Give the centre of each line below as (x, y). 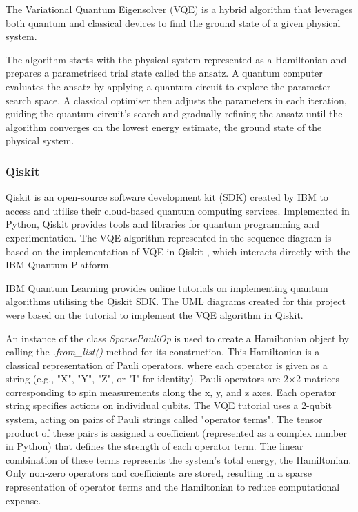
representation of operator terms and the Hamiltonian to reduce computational (173, 487)
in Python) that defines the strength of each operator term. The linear (155, 446)
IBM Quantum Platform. (59, 265)
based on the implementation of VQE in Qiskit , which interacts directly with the (178, 251)
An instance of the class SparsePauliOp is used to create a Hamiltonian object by (177, 338)
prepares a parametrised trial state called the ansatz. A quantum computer (164, 73)
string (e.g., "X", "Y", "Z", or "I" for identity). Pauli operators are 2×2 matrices (172, 378)
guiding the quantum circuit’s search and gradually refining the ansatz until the (174, 114)
